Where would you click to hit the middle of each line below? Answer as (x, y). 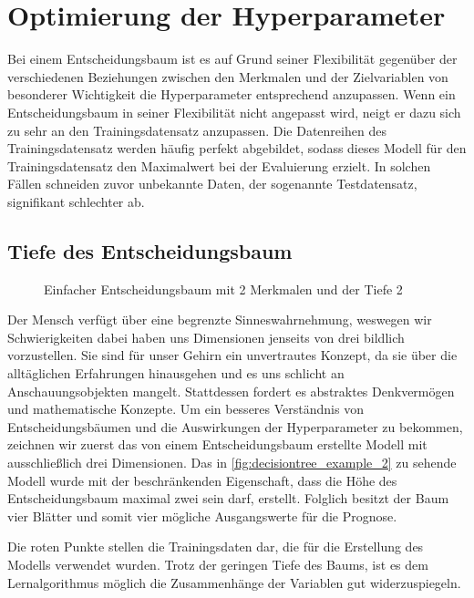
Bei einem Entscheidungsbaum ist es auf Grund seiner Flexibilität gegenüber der (232, 59)
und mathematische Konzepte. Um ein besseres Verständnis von (185, 409)
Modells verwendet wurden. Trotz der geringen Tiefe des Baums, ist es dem (218, 564)
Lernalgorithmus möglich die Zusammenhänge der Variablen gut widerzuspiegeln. (234, 582)
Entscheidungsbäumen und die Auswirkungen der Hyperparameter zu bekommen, (235, 426)
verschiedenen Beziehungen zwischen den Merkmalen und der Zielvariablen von (228, 76)
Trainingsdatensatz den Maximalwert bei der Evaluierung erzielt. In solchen (219, 165)
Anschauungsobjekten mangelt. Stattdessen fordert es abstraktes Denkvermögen (231, 391)
